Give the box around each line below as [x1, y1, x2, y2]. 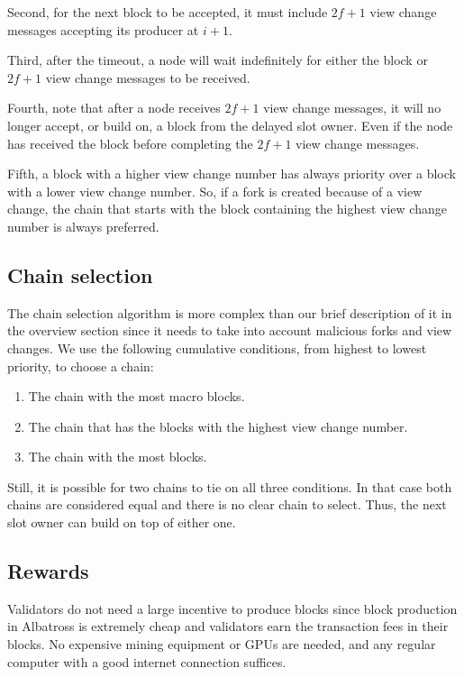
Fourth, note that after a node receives [7, 98, 221, 117]
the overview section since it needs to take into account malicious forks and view [7, 321, 452, 340]
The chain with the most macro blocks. [28, 387, 245, 406]
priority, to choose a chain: [7, 356, 154, 375]
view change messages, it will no [263, 98, 441, 117]
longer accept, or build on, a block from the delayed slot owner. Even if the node [7, 115, 453, 134]
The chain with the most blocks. [28, 447, 207, 466]
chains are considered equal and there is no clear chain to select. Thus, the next [7, 495, 447, 514]
